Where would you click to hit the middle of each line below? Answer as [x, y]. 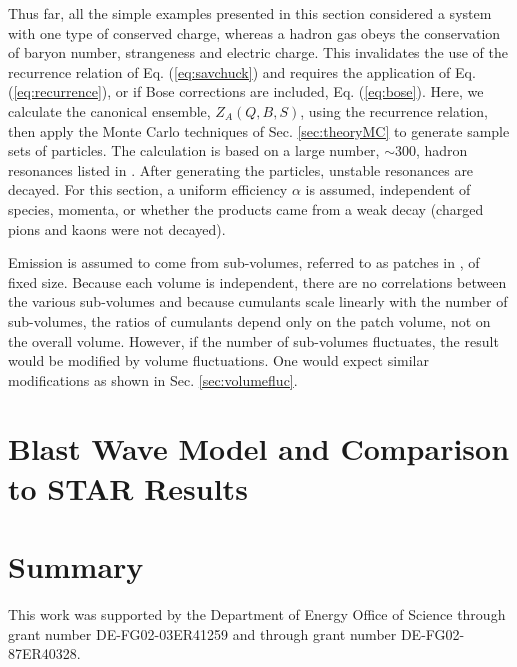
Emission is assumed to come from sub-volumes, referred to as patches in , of [244, 262]
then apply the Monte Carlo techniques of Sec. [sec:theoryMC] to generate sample [259, 130]
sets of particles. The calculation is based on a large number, [194, 150]
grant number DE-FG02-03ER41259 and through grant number [202, 633]
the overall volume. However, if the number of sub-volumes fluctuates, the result [253, 340]
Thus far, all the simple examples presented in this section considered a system [250, 13]
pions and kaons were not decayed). [117, 228]
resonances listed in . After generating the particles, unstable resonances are [241, 169]
